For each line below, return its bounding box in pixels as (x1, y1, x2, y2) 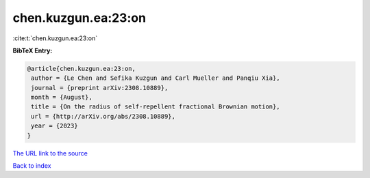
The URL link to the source (12, 149, 88, 157)
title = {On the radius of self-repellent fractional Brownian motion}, (31, 103, 280, 110)
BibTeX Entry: (12, 46, 53, 55)
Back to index (12, 162, 51, 170)
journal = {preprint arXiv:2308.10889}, (31, 84, 169, 91)
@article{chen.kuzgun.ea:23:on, (27, 65, 136, 72)
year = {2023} (31, 122, 78, 130)
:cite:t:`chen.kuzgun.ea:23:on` (12, 34, 98, 42)
